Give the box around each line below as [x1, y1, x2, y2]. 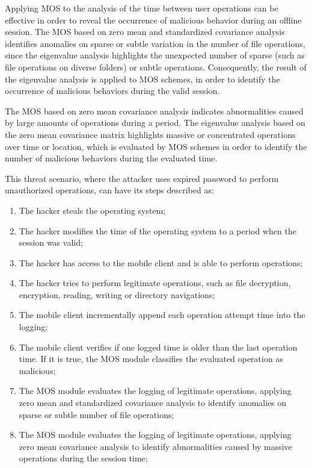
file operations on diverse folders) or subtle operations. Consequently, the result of [5, 60, 307, 73]
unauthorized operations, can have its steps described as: [5, 184, 214, 196]
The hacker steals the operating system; [19, 204, 166, 216]
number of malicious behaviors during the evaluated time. [5, 152, 218, 164]
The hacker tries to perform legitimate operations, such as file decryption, [19, 276, 291, 289]
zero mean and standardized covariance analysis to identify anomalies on [19, 396, 287, 409]
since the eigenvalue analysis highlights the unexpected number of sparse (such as [5, 49, 305, 61]
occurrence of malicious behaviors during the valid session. [5, 84, 220, 97]
